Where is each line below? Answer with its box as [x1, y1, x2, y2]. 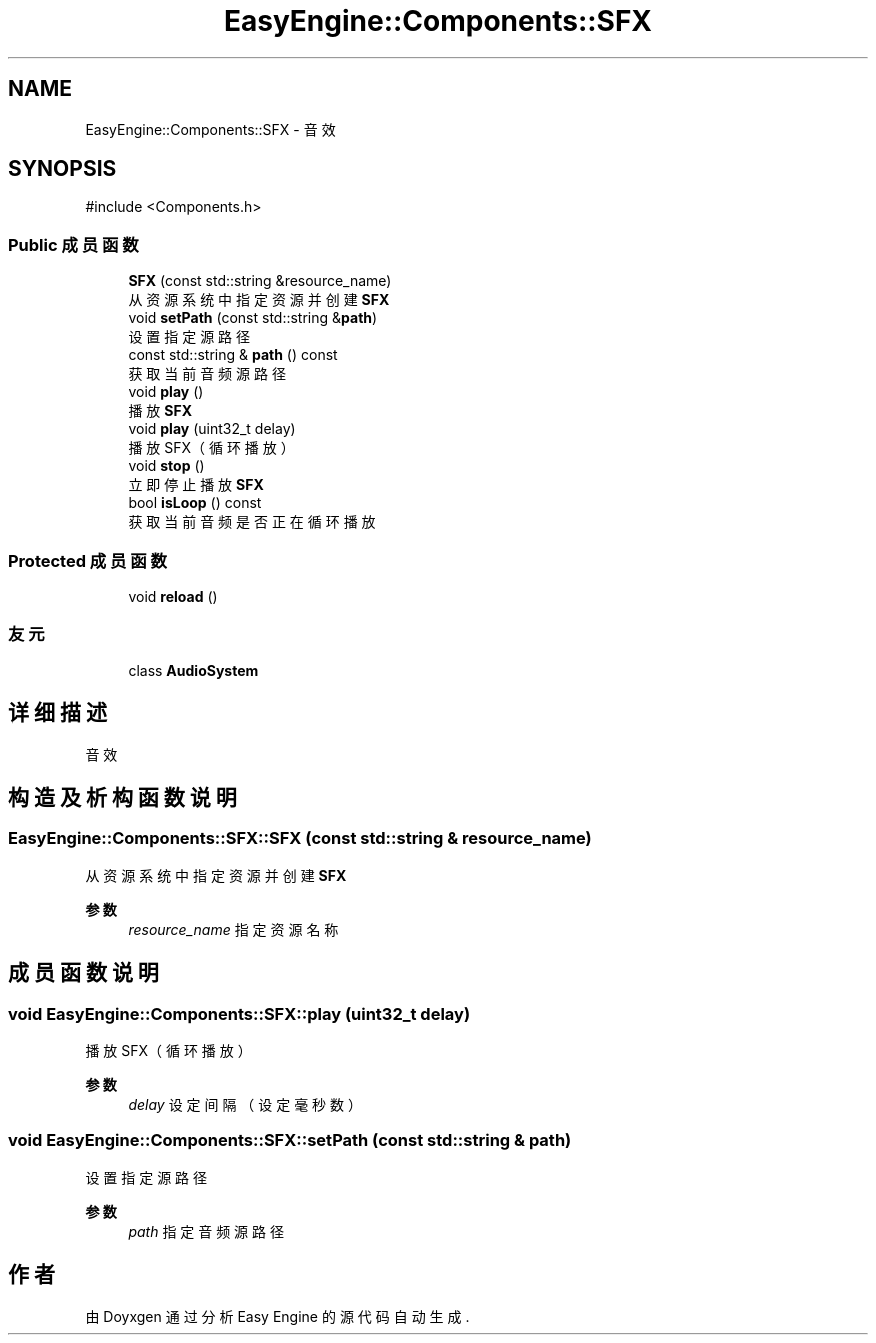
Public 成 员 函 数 [8, 234, 139, 255]
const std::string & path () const [128, 346, 338, 364]
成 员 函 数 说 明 [8, 960, 159, 986]
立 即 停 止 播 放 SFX [128, 476, 264, 494]
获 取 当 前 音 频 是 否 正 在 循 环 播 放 [128, 513, 376, 531]
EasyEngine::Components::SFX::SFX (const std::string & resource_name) [8, 828, 592, 849]
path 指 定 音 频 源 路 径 [128, 1222, 284, 1240]
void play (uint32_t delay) [128, 420, 296, 438]
